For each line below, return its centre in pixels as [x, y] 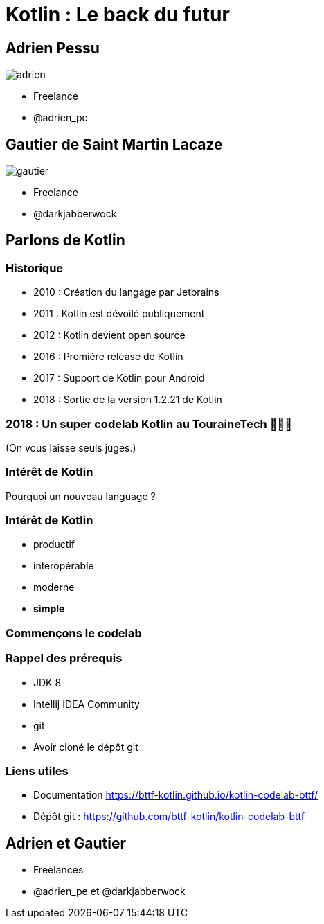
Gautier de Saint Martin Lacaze [114, 144]
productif [54, 544]
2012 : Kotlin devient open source [109, 335]
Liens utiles [37, 771]
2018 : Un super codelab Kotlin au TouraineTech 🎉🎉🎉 [149, 424]
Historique [35, 268]
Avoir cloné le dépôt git [86, 747]
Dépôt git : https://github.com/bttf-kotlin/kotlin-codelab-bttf [169, 817]
